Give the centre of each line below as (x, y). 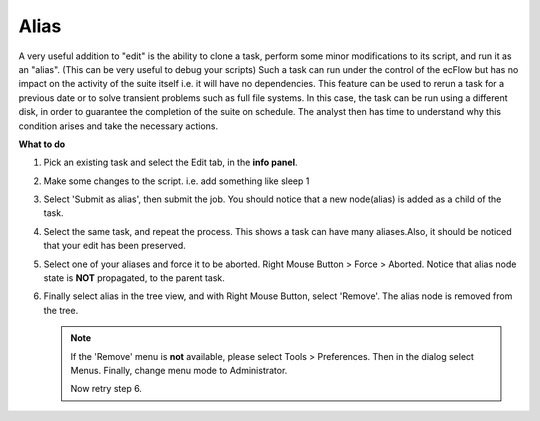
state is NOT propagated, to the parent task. (134, 278)
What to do (42, 144)
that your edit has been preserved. (115, 246)
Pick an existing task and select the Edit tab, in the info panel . (170, 162)
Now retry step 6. (106, 389)
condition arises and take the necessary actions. (118, 126)
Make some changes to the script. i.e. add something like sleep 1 (176, 181)
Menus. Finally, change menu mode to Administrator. (179, 370)
